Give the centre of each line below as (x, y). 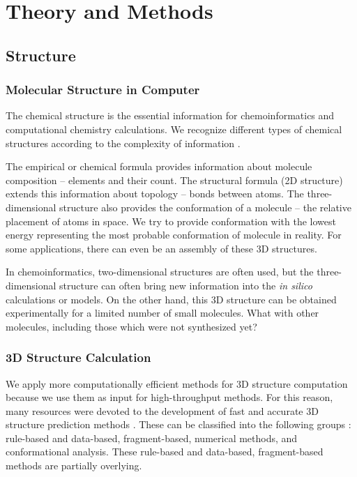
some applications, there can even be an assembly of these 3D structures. (161, 248)
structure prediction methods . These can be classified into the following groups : (178, 424)
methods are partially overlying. (74, 465)
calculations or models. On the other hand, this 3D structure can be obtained (171, 299)
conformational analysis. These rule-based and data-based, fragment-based (165, 452)
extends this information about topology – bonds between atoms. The (155, 194)
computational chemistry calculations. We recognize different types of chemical (174, 129)
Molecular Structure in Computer (103, 90)
